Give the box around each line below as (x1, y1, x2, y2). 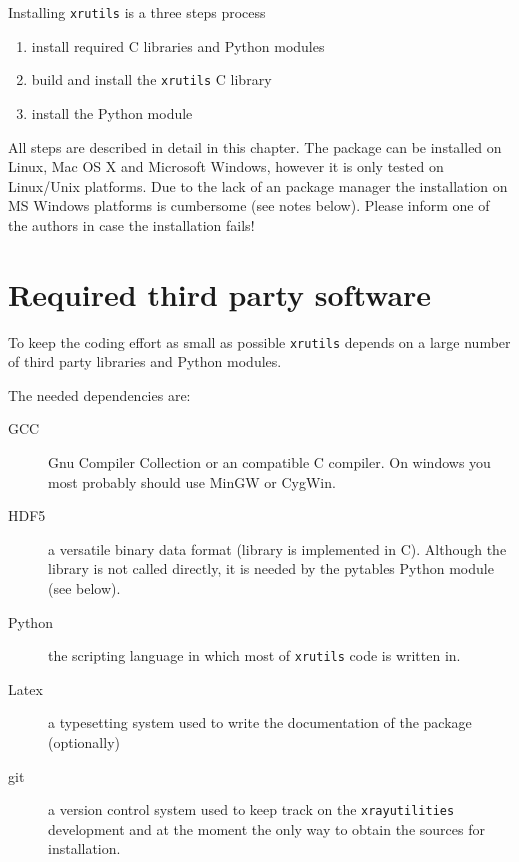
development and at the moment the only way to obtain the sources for (48, 818, 485, 839)
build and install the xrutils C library (31, 69, 272, 90)
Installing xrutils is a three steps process (8, 2, 266, 22)
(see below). (48, 578, 121, 598)
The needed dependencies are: (8, 384, 191, 405)
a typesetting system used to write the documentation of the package (48, 712, 472, 733)
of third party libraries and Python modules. (8, 351, 282, 372)
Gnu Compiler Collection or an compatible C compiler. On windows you (48, 452, 491, 473)
